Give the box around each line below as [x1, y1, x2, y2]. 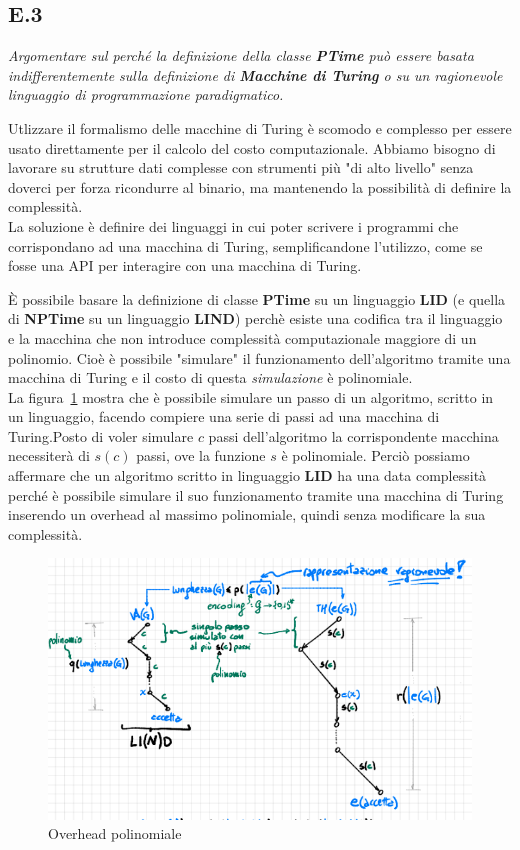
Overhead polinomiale [48, 823, 182, 844]
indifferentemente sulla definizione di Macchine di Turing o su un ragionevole [8, 64, 503, 85]
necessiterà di [8, 445, 90, 466]
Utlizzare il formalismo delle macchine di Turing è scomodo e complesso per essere [8, 117, 512, 138]
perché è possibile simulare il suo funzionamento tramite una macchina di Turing [8, 484, 504, 505]
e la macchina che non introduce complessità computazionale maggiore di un [8, 327, 477, 348]
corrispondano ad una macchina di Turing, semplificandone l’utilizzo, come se [8, 235, 483, 256]
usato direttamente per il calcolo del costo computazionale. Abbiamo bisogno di [8, 137, 496, 158]
